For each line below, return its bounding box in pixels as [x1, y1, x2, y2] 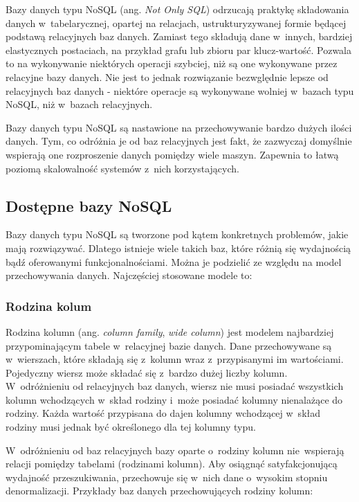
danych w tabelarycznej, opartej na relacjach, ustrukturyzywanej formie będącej [6, 15, 347, 30]
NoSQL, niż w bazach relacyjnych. [6, 97, 153, 111]
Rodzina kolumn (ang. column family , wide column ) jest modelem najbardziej [6, 324, 334, 339]
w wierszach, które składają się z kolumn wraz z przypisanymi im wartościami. [6, 352, 344, 366]
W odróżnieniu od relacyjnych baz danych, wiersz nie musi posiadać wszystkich [6, 379, 344, 393]
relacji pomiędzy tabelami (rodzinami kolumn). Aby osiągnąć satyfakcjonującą [6, 456, 338, 471]
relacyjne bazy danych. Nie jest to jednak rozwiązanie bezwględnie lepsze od [6, 69, 329, 84]
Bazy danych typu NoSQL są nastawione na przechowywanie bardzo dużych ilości [6, 120, 352, 134]
